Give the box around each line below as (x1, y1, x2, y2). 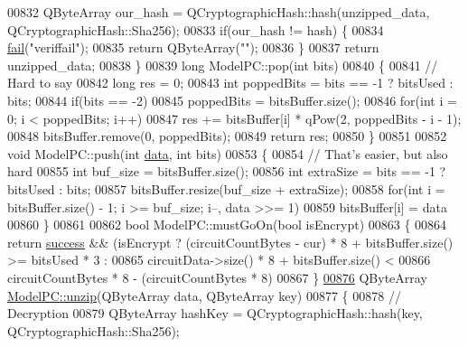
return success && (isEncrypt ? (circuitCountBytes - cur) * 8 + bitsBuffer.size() (7, 232, 454, 251)
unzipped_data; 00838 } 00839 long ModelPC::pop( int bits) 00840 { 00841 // (7, 55, 438, 74)
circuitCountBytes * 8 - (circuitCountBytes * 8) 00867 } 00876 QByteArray (7, 267, 427, 286)
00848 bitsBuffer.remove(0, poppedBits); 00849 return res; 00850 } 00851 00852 (7, 127, 447, 145)
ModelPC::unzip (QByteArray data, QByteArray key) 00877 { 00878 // (7, 286, 401, 305)
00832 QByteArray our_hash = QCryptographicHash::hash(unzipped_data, (7, 3, 430, 21)
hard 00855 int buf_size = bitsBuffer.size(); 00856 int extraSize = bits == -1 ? (7, 162, 446, 181)
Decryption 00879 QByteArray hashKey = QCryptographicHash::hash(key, (7, 304, 423, 323)
